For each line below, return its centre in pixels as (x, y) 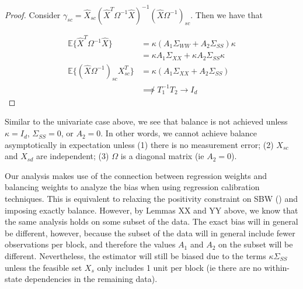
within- (277, 267)
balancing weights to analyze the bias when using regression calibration (132, 187)
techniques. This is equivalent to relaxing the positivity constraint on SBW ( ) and (151, 199)
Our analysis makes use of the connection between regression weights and (136, 175)
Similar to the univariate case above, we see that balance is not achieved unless (146, 121)
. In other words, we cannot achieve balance (179, 133)
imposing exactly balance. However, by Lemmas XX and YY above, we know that (151, 210)
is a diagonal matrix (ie (162, 156)
